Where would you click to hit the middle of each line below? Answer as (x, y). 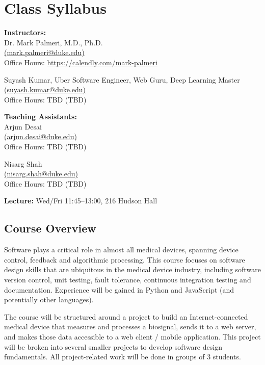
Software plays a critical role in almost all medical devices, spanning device (121, 250)
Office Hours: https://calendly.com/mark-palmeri (81, 62)
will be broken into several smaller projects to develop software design (113, 346)
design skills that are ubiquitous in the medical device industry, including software (132, 269)
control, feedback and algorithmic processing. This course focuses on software (125, 259)
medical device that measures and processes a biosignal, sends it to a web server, (130, 327)
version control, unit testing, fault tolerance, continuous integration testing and (128, 280)
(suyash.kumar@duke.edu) (45, 89)
